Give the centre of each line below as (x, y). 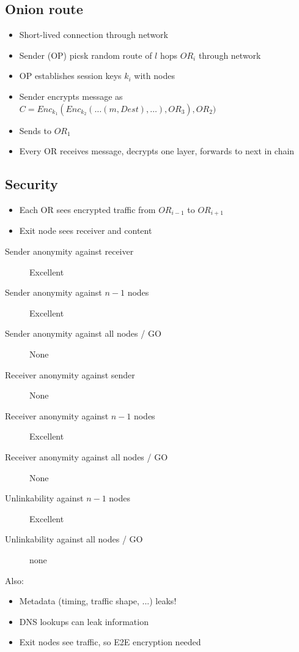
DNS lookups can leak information (84, 621)
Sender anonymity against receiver (69, 251)
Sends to (35, 130)
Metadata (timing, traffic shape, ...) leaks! (98, 601)
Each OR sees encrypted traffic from (87, 209)
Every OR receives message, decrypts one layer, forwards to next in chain (157, 151)
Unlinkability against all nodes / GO (74, 539)
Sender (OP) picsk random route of (86, 55)
